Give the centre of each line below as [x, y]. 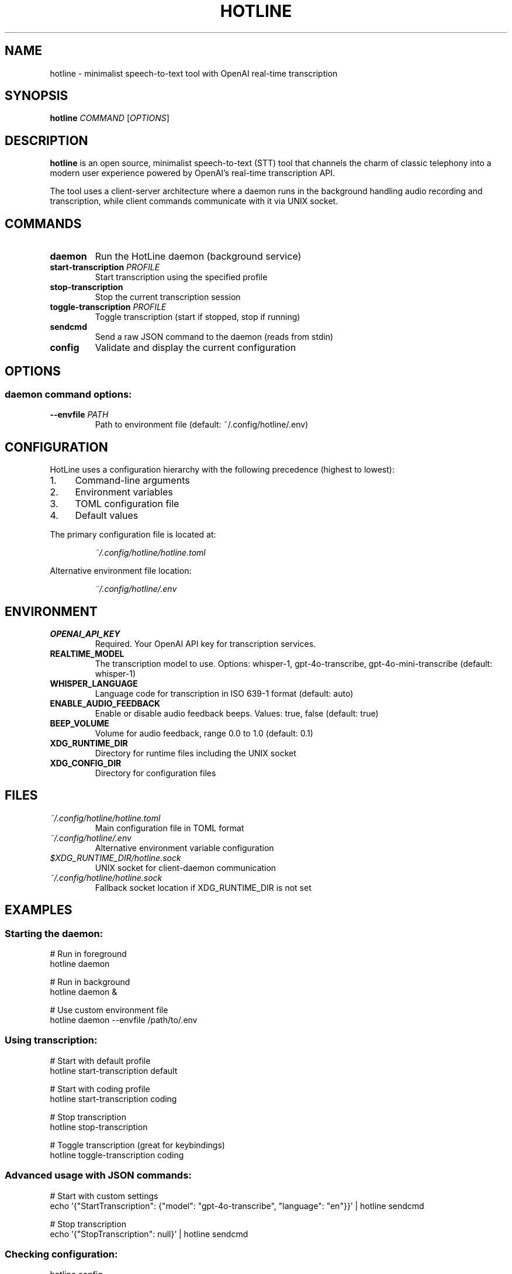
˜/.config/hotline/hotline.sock [106, 877]
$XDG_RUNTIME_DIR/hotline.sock [115, 858]
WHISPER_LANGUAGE [94, 684]
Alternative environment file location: [121, 571]
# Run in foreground [88, 954]
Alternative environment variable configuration [184, 848]
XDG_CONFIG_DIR [86, 763]
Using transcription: [51, 1040]
